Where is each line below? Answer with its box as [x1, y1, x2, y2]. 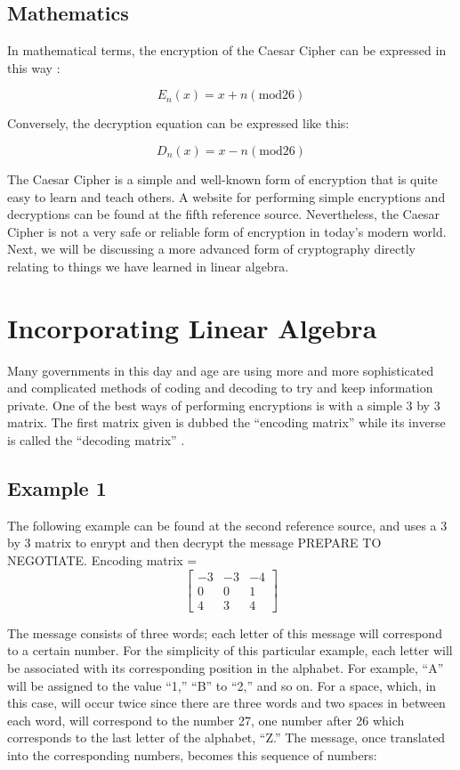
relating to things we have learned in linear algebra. [7, 256, 289, 275]
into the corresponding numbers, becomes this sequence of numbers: [7, 745, 377, 764]
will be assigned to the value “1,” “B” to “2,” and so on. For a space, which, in [7, 676, 437, 694]
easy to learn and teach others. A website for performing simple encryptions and [7, 187, 446, 206]
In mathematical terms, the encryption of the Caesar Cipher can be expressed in [7, 41, 447, 60]
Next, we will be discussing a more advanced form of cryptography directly [7, 239, 416, 258]
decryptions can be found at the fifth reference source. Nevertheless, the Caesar [7, 205, 440, 223]
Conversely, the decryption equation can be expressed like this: [7, 114, 350, 133]
